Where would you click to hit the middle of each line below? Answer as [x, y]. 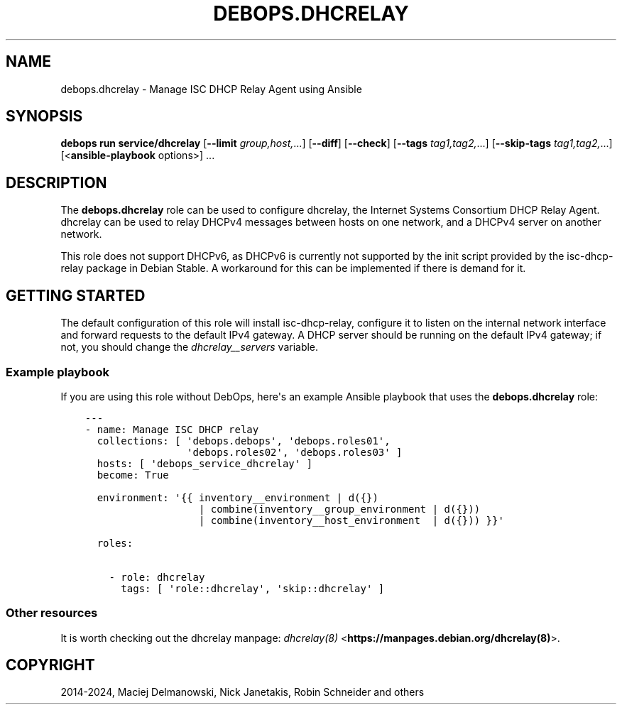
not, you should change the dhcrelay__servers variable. [190, 347]
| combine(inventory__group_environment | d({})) [339, 509]
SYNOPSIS [44, 116]
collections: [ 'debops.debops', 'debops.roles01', [244, 441]
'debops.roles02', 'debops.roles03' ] [295, 452]
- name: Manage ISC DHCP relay [172, 429]
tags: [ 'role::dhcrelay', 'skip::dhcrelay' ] [253, 588]
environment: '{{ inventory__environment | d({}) [238, 497]
